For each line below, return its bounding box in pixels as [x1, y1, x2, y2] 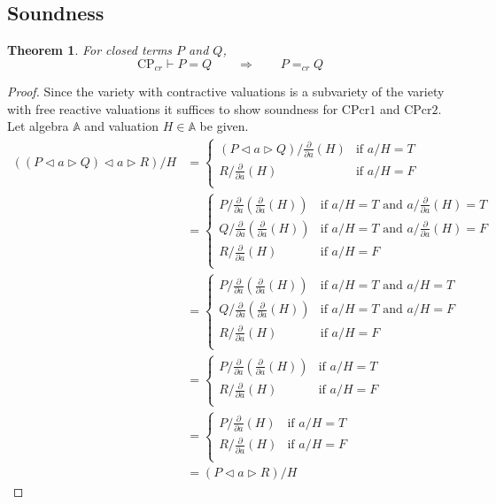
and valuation [84, 117, 159, 135]
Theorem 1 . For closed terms [7, 41, 173, 59]
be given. [199, 117, 249, 135]
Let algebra [7, 117, 69, 135]
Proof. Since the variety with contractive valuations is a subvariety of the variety [7, 82, 445, 101]
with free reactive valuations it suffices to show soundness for [7, 99, 338, 118]
